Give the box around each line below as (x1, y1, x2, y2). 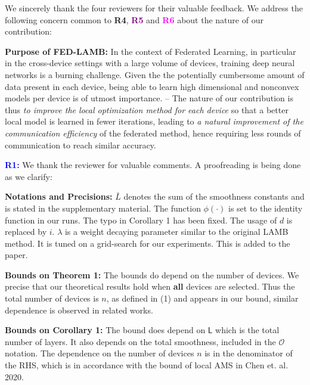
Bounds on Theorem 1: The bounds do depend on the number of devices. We (5, 268, 299, 281)
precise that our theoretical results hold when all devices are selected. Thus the (5, 280, 295, 293)
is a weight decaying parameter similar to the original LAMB (64, 225, 289, 238)
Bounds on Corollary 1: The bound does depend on (5, 324, 206, 336)
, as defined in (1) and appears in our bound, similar (106, 292, 299, 305)
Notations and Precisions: (5, 190, 113, 203)
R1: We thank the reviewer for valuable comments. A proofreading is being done (5, 159, 301, 171)
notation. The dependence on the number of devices (5, 347, 194, 359)
